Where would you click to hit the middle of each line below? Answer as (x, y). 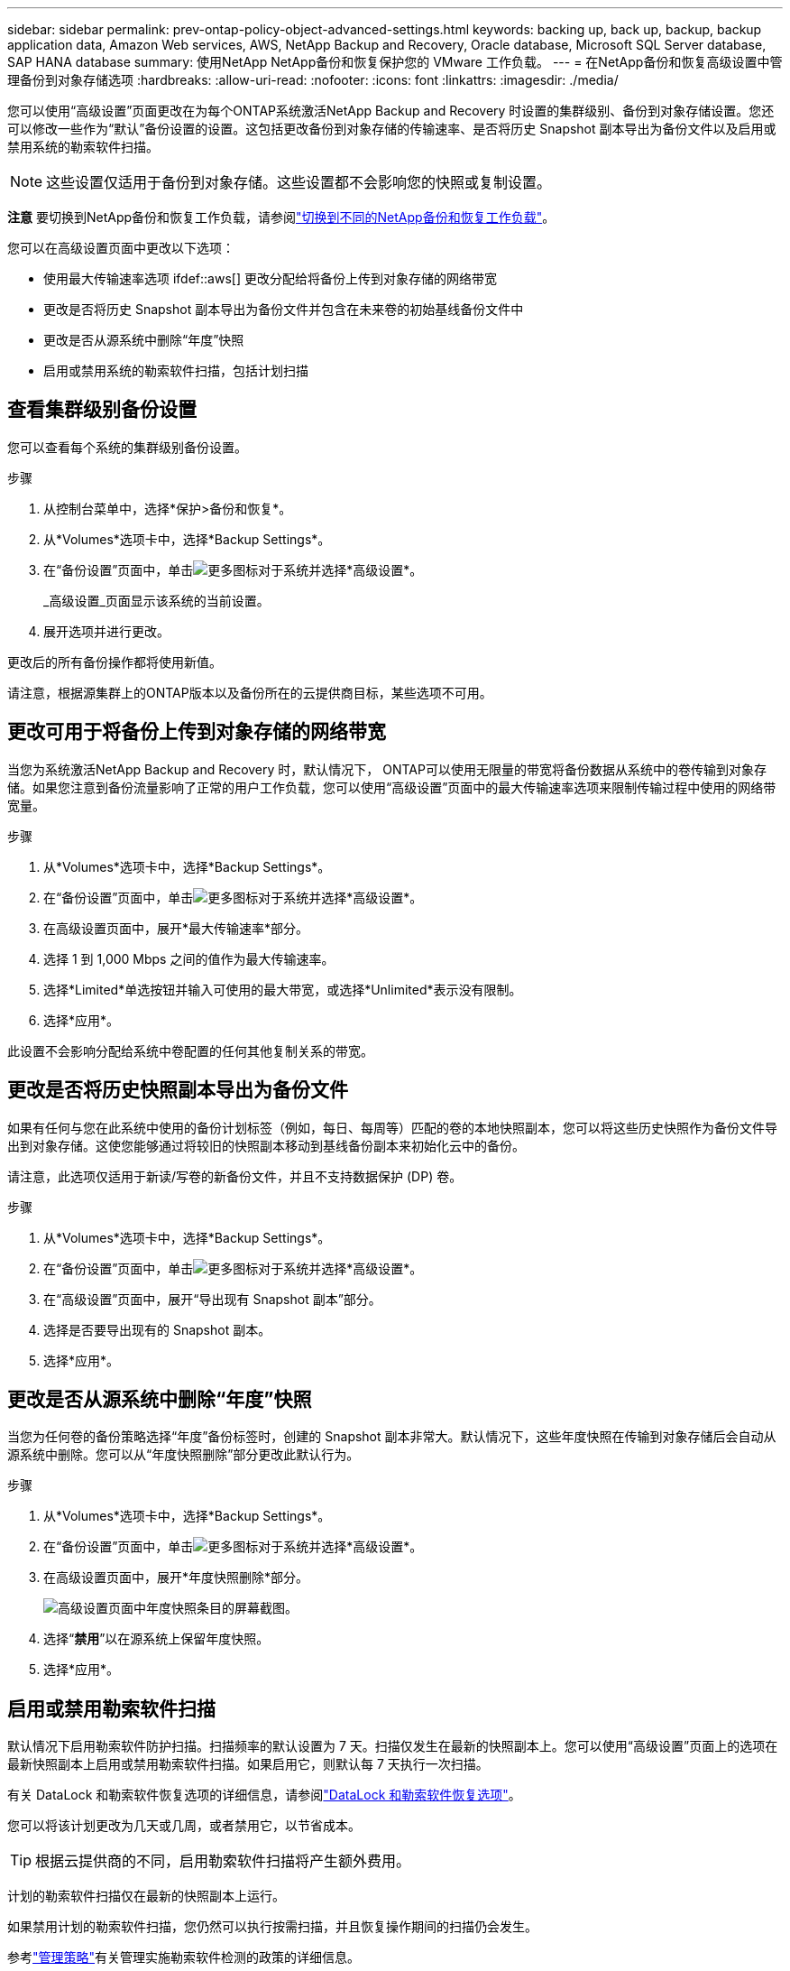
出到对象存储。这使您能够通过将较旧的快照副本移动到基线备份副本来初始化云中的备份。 (266, 1145)
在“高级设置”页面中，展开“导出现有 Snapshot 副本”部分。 (212, 1299)
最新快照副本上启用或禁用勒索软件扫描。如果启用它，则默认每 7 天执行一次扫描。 (248, 1764)
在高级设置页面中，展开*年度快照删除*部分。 (176, 1578)
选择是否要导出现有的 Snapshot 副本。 (157, 1329)
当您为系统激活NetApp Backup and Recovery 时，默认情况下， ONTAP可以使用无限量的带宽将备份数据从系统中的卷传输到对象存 (387, 769)
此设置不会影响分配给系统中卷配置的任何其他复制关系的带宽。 (190, 1050)
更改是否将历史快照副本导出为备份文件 (178, 1090)
